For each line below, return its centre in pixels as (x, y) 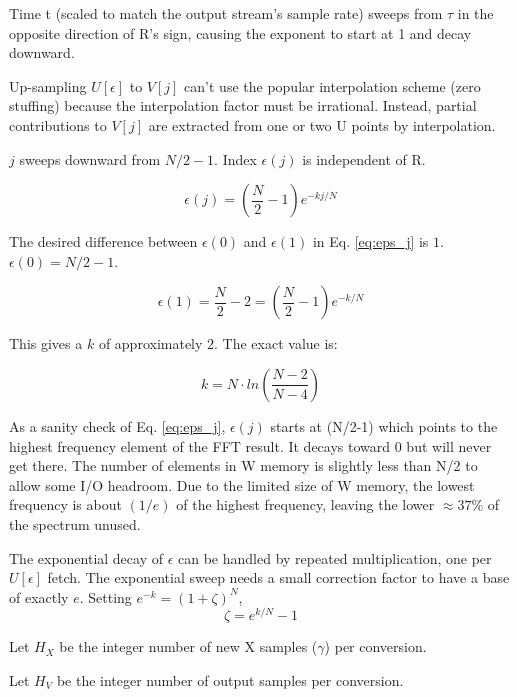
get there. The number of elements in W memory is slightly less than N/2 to (243, 465)
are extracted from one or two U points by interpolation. (322, 124)
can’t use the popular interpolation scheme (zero (332, 85)
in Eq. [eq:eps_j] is (370, 241)
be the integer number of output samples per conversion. (230, 679)
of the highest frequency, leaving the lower (305, 504)
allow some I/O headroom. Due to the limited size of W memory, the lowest (242, 484)
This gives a (46, 343)
